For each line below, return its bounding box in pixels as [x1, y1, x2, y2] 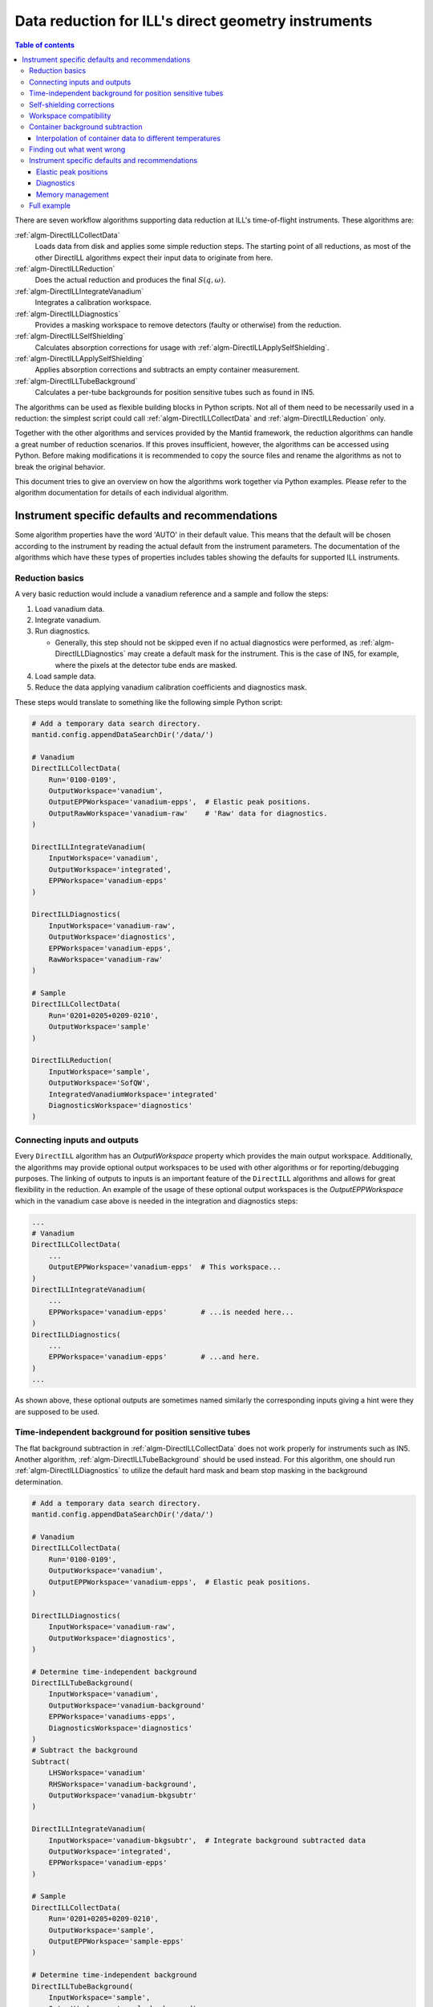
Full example [29, 201, 71, 210]
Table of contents [14, 40, 75, 50]
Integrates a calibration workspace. [34, 298, 152, 307]
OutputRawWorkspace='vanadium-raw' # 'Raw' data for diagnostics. [48, 808, 328, 818]
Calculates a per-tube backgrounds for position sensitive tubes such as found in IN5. [34, 388, 315, 397]
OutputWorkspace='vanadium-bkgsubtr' [48, 1790, 197, 1800]
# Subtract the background [31, 1746, 138, 1755]
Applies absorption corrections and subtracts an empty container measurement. [34, 365, 300, 375]
